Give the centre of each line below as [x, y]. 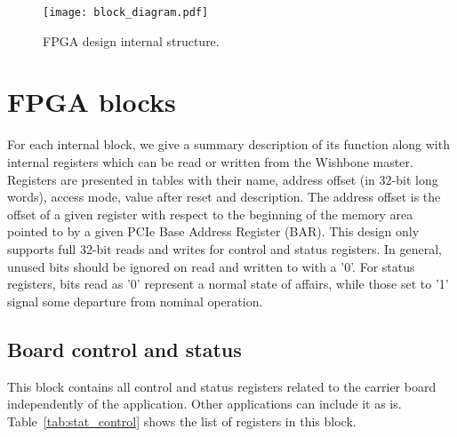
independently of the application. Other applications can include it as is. [204, 404]
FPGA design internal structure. [131, 40]
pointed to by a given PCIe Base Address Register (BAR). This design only [213, 231]
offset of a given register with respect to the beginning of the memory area [210, 214]
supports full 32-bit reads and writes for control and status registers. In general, [225, 248]
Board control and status [124, 349]
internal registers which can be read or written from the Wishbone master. [210, 161]
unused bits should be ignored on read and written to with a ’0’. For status [211, 266]
